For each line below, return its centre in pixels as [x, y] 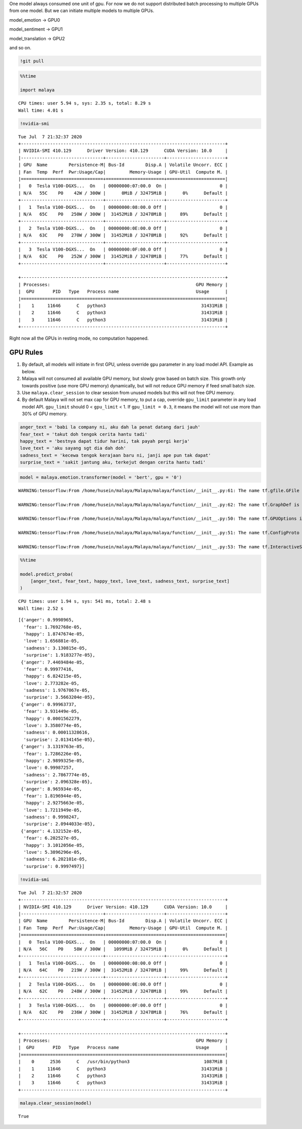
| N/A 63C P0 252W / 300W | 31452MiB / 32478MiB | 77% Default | [123, 256]
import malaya [37, 90]
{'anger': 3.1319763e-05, [53, 747]
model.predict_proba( [47, 574]
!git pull [32, 61]
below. [29, 371]
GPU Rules [26, 352]
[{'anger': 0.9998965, [46, 620]
